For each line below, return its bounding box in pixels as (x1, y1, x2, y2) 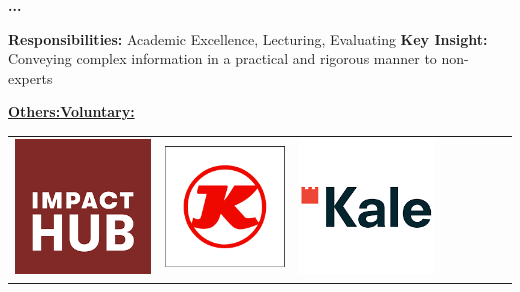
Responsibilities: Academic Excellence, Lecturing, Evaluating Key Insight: (8, 28, 488, 49)
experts (8, 67, 53, 88)
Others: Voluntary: (8, 101, 135, 122)
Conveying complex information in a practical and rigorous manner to (8, 48, 437, 69)
